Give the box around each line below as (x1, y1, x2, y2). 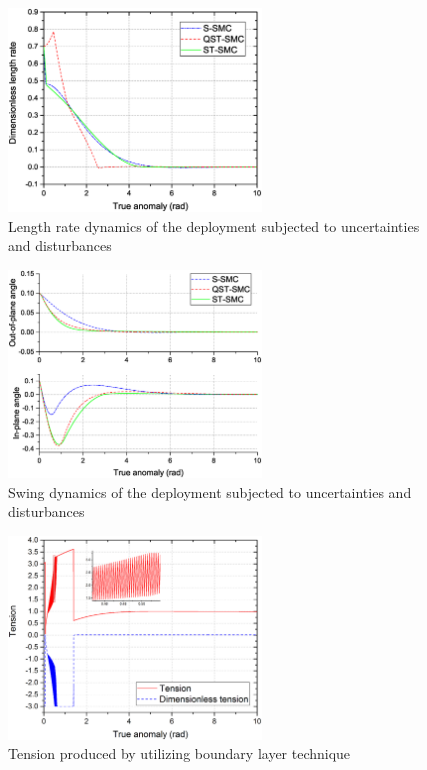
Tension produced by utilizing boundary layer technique (8, 743, 351, 764)
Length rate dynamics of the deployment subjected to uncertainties (8, 215, 420, 236)
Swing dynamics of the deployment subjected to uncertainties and (8, 481, 412, 502)
